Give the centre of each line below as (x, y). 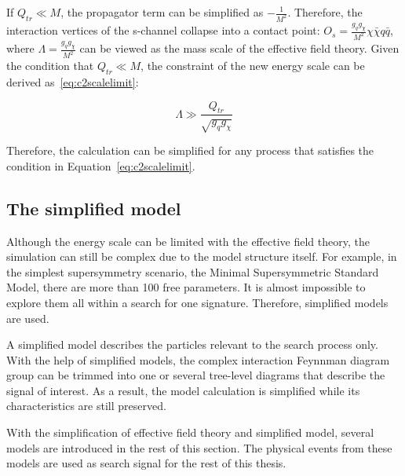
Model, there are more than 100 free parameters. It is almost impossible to (186, 287)
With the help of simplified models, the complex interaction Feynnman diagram (198, 359)
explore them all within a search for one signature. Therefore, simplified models (197, 302)
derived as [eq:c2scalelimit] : (73, 81)
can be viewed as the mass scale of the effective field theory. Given (239, 48)
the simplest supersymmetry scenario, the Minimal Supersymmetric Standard (193, 271)
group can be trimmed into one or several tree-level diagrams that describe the (196, 375)
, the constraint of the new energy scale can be (253, 66)
